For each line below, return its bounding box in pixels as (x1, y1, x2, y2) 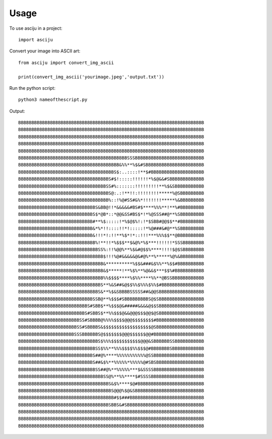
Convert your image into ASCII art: (9, 48, 81, 54)
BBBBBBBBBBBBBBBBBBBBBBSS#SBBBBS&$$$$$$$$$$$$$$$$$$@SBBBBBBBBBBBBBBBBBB (18, 324, 205, 330)
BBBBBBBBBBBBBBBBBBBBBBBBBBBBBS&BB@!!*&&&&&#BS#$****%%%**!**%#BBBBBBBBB (18, 204, 205, 210)
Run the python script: (9, 85, 55, 91)
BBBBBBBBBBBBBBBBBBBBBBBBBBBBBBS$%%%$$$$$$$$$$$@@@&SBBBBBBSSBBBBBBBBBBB (18, 338, 205, 344)
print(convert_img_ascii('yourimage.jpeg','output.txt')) (18, 74, 165, 80)
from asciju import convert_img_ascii (18, 59, 114, 66)
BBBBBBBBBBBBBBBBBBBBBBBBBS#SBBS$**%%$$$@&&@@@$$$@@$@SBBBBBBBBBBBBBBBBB (18, 310, 205, 316)
